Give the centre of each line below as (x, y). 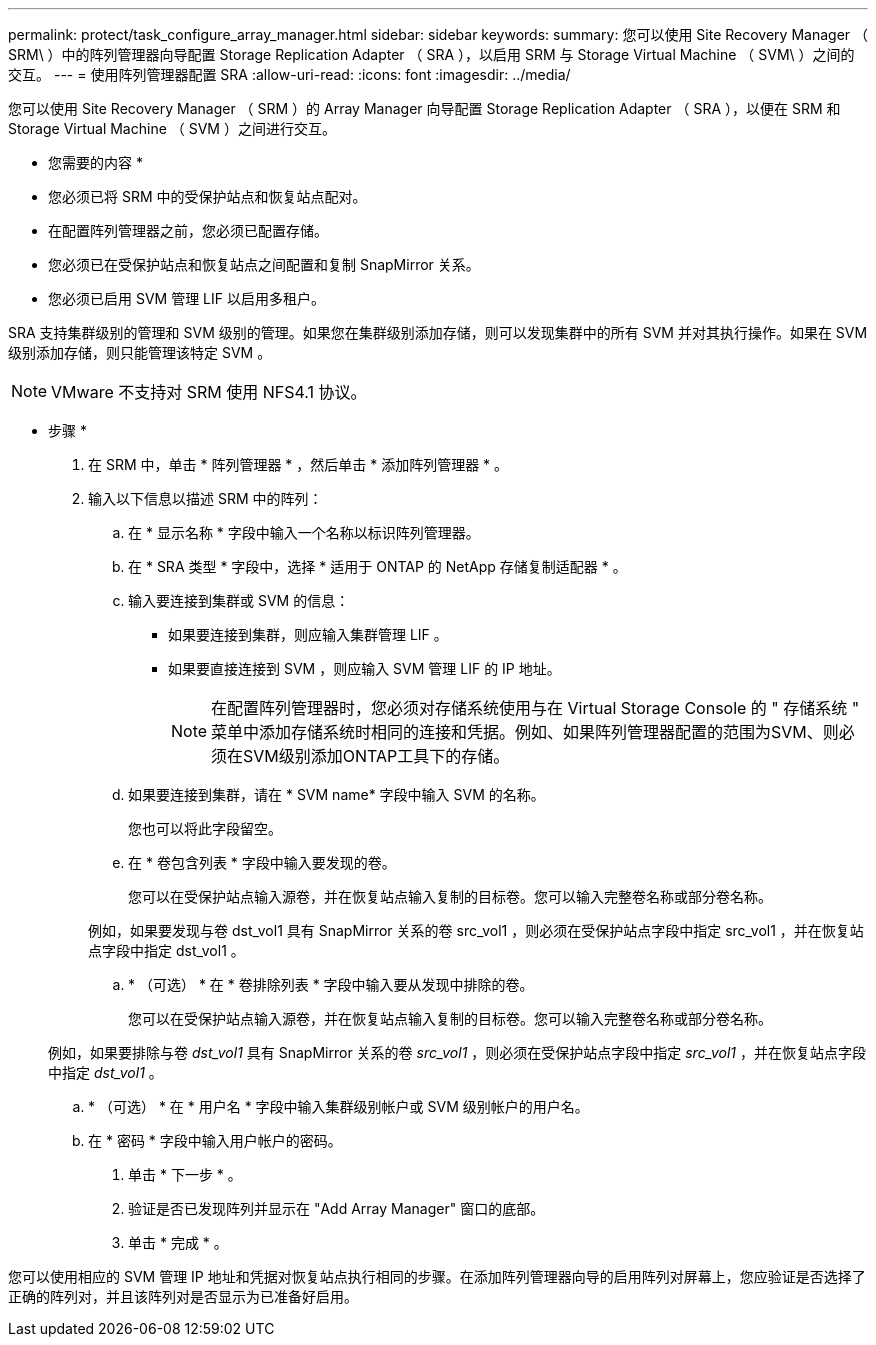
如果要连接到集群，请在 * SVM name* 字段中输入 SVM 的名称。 (336, 794)
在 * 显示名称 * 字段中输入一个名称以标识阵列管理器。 (304, 532)
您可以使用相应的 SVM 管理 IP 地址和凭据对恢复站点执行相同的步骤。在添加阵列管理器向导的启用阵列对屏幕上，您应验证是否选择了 (437, 1276)
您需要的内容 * (95, 162)
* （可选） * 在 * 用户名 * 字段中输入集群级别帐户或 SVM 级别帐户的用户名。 (338, 1106)
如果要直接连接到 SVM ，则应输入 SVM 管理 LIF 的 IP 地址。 (364, 668)
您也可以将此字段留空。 (205, 828)
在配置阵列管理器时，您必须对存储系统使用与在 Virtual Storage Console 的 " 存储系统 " (535, 708)
